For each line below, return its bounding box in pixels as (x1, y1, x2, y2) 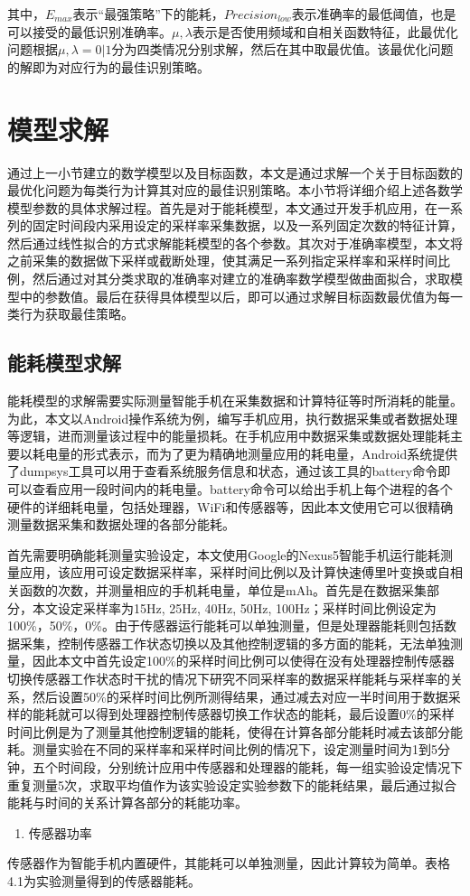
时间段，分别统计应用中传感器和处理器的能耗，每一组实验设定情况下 (57, 757, 463, 776)
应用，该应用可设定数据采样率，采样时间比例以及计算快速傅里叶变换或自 (19, 563, 450, 582)
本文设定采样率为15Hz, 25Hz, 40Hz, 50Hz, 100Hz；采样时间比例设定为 (32, 598, 437, 617)
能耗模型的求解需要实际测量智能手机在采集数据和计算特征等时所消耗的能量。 (7, 391, 463, 410)
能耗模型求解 (7, 349, 121, 377)
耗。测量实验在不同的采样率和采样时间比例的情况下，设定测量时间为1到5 (7, 740, 437, 759)
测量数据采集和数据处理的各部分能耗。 (7, 515, 235, 534)
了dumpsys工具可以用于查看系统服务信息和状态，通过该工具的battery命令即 (7, 462, 451, 481)
